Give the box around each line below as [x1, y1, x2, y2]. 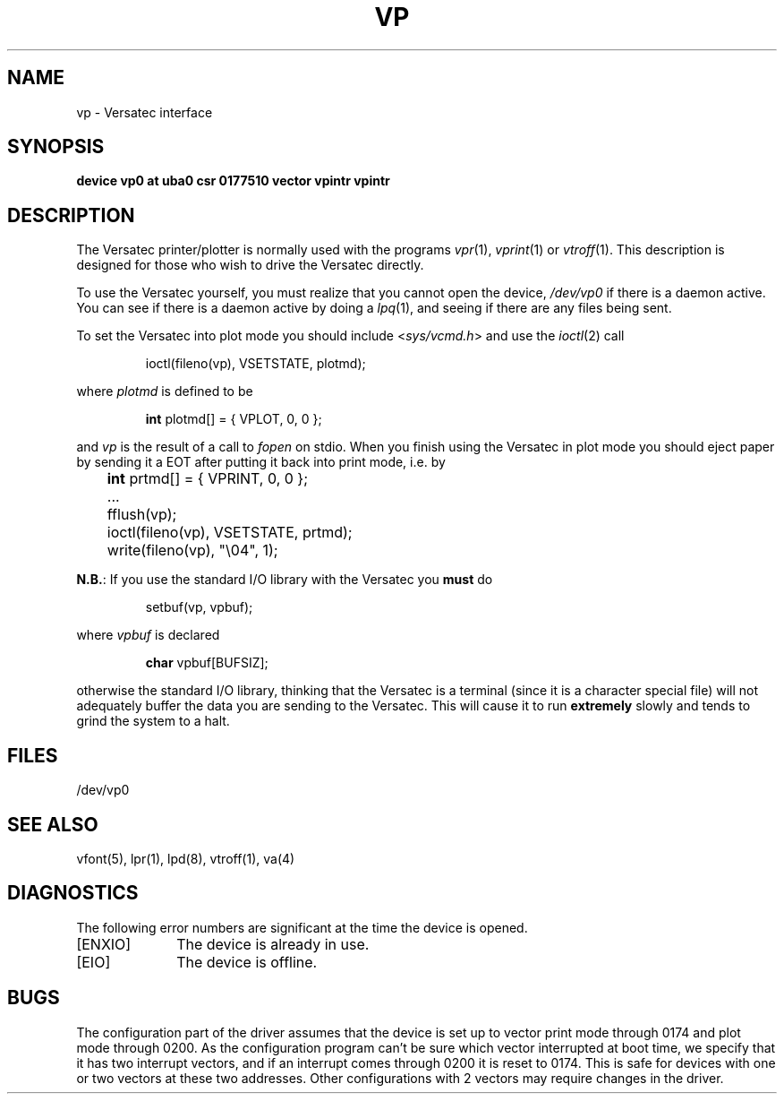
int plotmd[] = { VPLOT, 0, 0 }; [145, 411, 322, 427]
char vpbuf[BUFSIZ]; [145, 655, 268, 671]
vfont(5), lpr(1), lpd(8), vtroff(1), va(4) [76, 850, 295, 866]
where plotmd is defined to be [76, 383, 253, 400]
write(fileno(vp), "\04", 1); [107, 541, 278, 560]
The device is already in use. [176, 934, 370, 953]
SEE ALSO [7, 813, 98, 836]
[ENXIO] [76, 934, 132, 953]
